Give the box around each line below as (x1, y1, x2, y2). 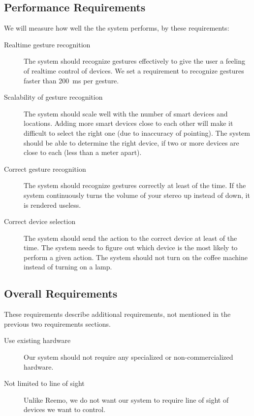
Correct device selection (4, 216, 76, 227)
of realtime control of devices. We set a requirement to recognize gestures (24, 65, 244, 76)
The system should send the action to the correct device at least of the (24, 232, 237, 243)
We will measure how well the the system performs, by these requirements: (4, 23, 229, 33)
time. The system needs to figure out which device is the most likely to (24, 242, 238, 253)
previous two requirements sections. (4, 318, 111, 329)
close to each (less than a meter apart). (24, 147, 142, 157)
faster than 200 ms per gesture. (24, 75, 119, 85)
